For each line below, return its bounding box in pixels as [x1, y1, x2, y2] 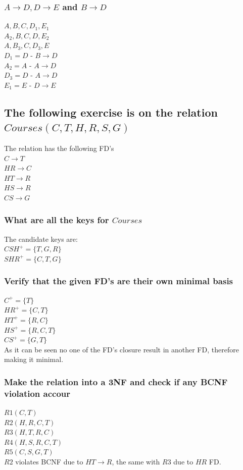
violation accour [4, 387, 71, 399]
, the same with [112, 456, 160, 467]
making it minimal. [4, 354, 64, 364]
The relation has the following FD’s [4, 142, 114, 153]
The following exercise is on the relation [4, 104, 218, 120]
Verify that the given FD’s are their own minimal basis [4, 275, 233, 287]
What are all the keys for [4, 214, 109, 226]
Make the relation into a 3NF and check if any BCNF [4, 375, 228, 388]
